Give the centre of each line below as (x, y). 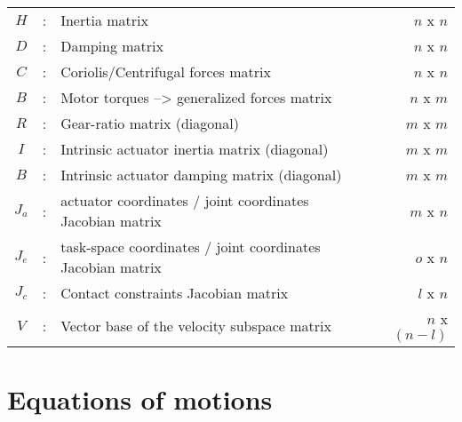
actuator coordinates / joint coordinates (185, 200)
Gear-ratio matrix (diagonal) (150, 123)
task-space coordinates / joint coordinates (191, 247)
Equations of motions (140, 399)
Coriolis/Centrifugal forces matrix (166, 72)
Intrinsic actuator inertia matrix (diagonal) (195, 149)
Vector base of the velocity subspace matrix (196, 326)
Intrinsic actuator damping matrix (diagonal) (201, 175)
